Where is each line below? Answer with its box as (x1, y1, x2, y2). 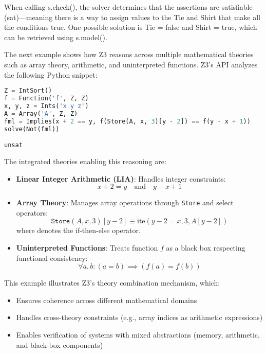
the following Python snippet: (4, 69, 98, 80)
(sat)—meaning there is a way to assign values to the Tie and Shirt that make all (4, 11, 260, 22)
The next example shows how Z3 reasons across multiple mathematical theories (4, 49, 254, 60)
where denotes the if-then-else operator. (16, 225, 141, 236)
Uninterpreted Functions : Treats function (16, 242, 158, 253)
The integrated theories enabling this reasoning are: (4, 155, 166, 166)
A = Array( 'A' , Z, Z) (4, 110, 78, 117)
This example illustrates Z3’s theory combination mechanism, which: (4, 277, 220, 288)
